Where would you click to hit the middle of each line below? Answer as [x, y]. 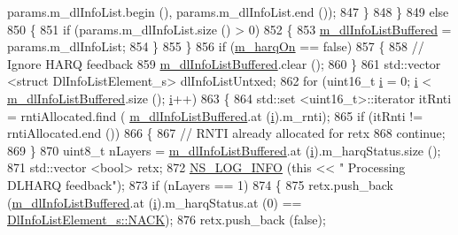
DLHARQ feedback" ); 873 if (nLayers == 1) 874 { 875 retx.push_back [200, 184]
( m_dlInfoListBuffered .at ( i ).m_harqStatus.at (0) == [155, 202]
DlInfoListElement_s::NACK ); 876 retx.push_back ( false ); [167, 220]
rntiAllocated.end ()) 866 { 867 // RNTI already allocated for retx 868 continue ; [226, 133]
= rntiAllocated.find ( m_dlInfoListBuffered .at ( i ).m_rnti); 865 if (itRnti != [215, 115]
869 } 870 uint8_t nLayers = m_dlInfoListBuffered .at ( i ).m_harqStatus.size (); [224, 150]
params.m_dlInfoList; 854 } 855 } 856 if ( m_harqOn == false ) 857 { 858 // [216, 46]
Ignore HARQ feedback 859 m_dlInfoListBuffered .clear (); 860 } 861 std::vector [224, 63]
